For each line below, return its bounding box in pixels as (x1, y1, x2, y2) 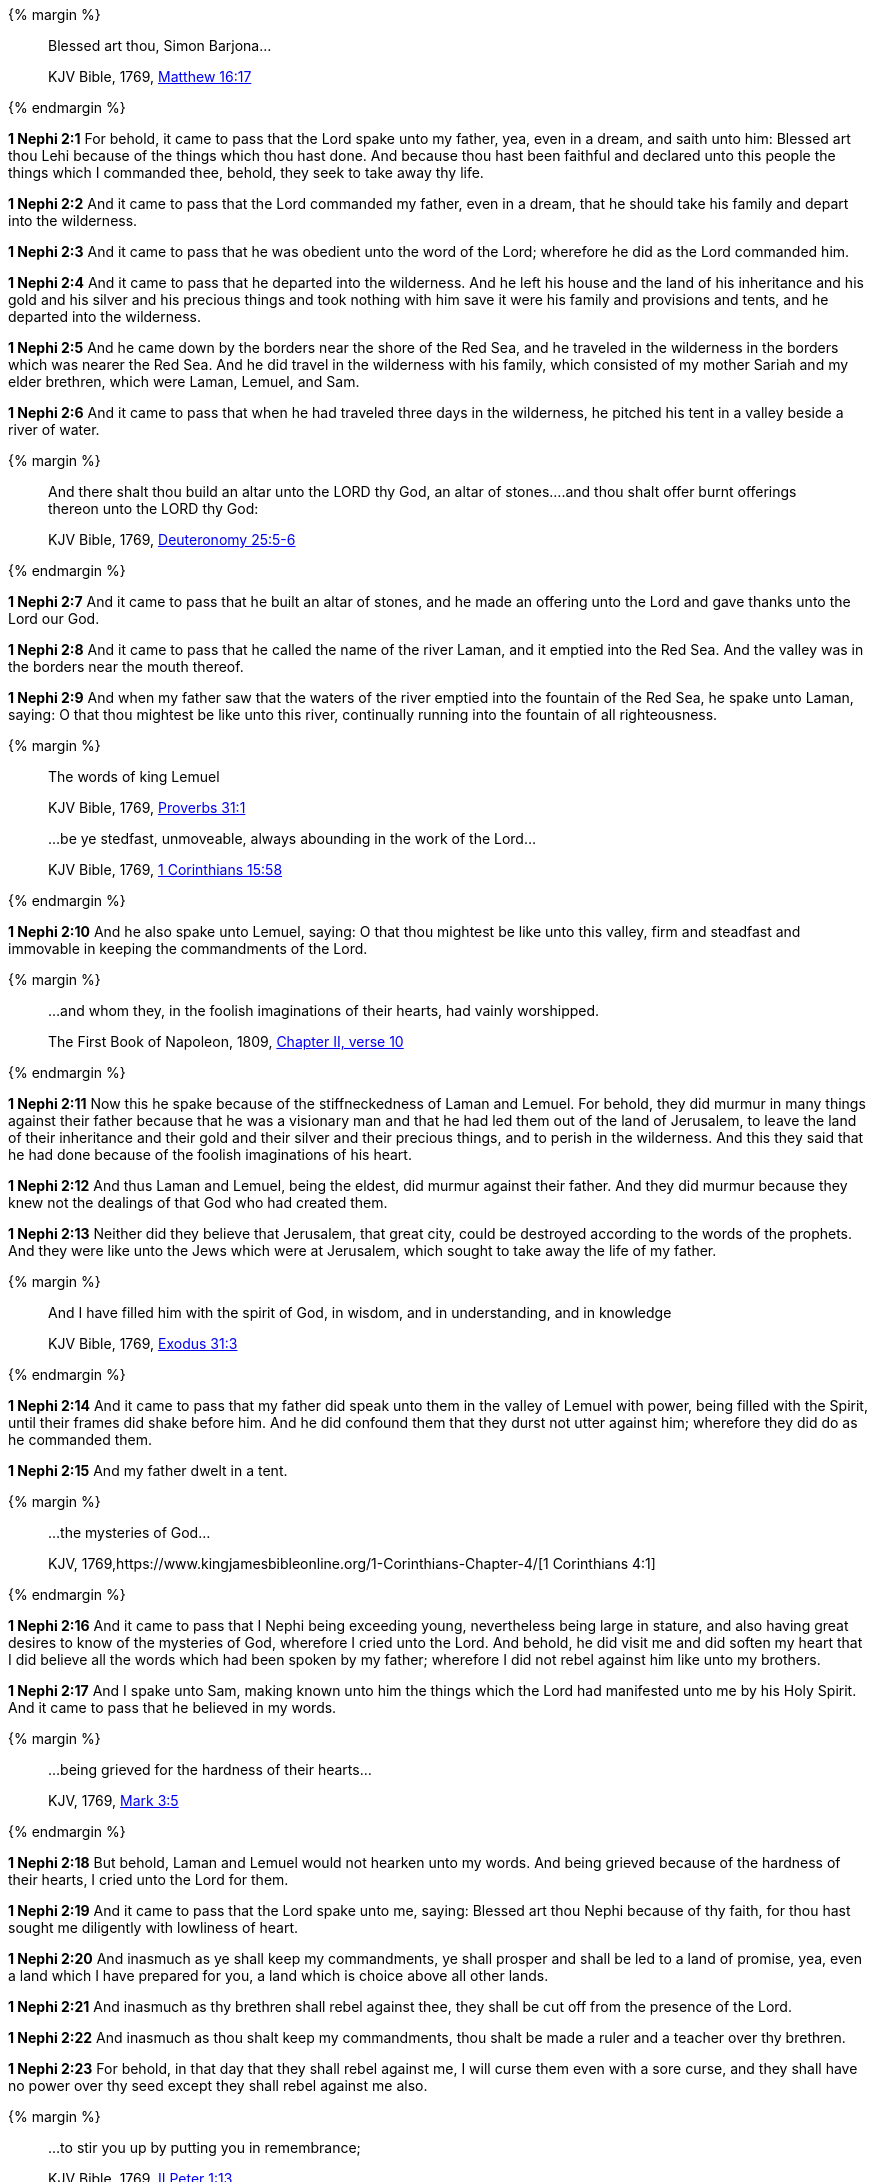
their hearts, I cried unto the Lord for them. (8, 1871, 289, 1888)
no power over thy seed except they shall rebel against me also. (8, 2077, 428, 2094)
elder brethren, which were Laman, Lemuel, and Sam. (8, 373, 360, 390)
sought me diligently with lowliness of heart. (8, 1919, 299, 1936)
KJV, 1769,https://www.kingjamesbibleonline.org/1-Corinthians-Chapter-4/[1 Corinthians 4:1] (48, 1555, 656, 1572)
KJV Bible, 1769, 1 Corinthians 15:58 (48, 861, 283, 878)
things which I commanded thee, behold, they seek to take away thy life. (8, 164, 484, 181)
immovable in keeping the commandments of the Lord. (8, 940, 368, 957)
